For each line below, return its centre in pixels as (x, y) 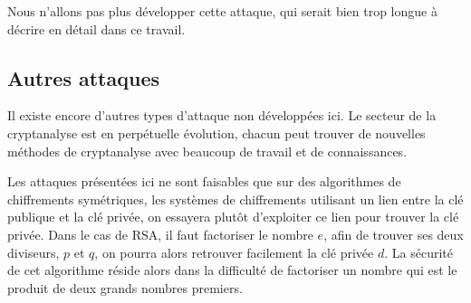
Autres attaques (83, 77)
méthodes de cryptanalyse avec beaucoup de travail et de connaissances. (207, 151)
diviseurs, (34, 252)
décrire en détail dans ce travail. (96, 28)
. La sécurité (418, 252)
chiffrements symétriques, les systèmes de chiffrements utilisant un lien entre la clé (235, 199)
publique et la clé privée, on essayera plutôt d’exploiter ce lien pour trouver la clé (233, 217)
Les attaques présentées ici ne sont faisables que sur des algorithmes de (204, 181)
